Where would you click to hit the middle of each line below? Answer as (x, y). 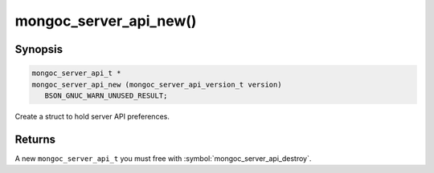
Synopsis (39, 49)
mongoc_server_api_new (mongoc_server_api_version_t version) (157, 84)
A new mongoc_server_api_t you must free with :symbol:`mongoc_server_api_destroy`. (163, 158)
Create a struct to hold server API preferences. (92, 116)
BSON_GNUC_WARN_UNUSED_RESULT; (106, 95)
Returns (35, 139)
